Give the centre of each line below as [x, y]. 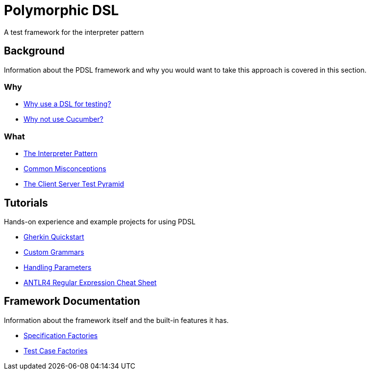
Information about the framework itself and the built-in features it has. [116, 320]
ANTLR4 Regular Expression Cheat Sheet [90, 282]
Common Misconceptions [65, 169]
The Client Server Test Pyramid [74, 184]
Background [34, 51]
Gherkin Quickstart [54, 237]
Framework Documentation [72, 301]
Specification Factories [61, 335]
